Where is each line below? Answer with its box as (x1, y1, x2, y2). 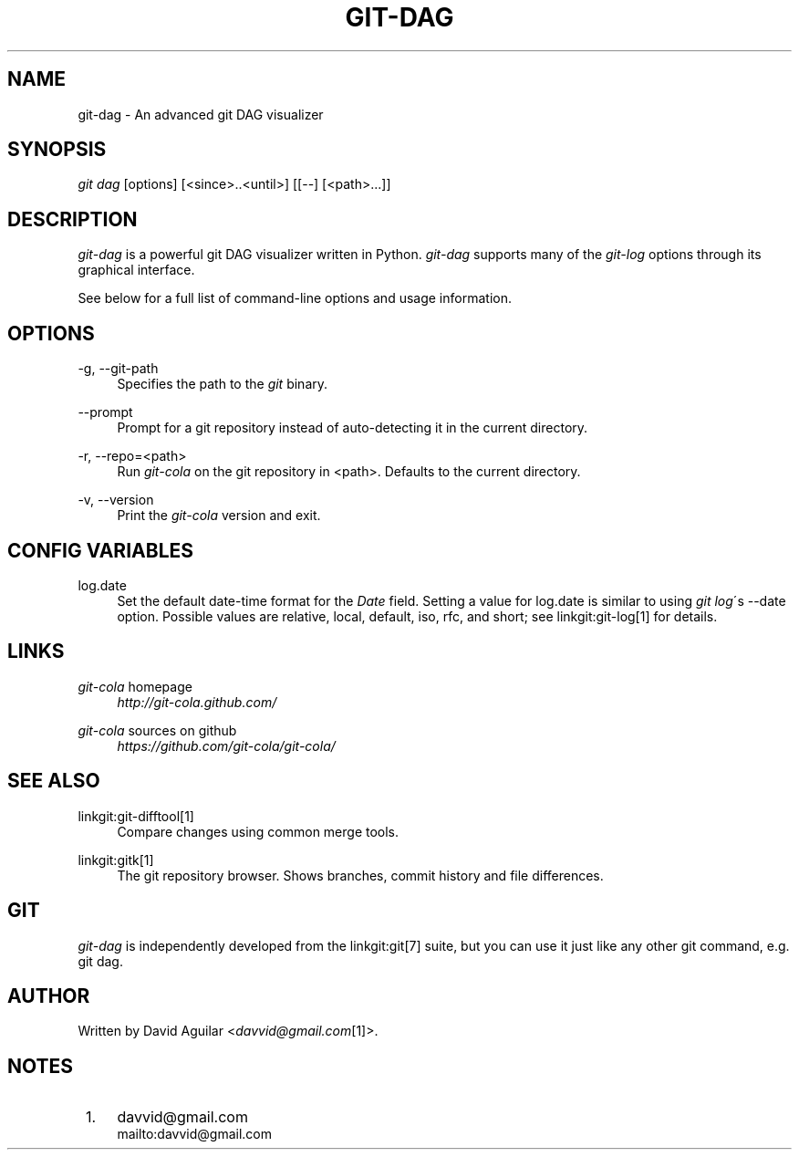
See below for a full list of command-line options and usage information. (78, 290, 512, 307)
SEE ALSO (7, 769, 100, 793)
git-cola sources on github (78, 722, 237, 738)
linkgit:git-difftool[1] (78, 808, 194, 824)
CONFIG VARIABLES (7, 538, 194, 562)
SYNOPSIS (7, 138, 107, 162)
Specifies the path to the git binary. (117, 376, 328, 392)
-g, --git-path (78, 360, 159, 377)
